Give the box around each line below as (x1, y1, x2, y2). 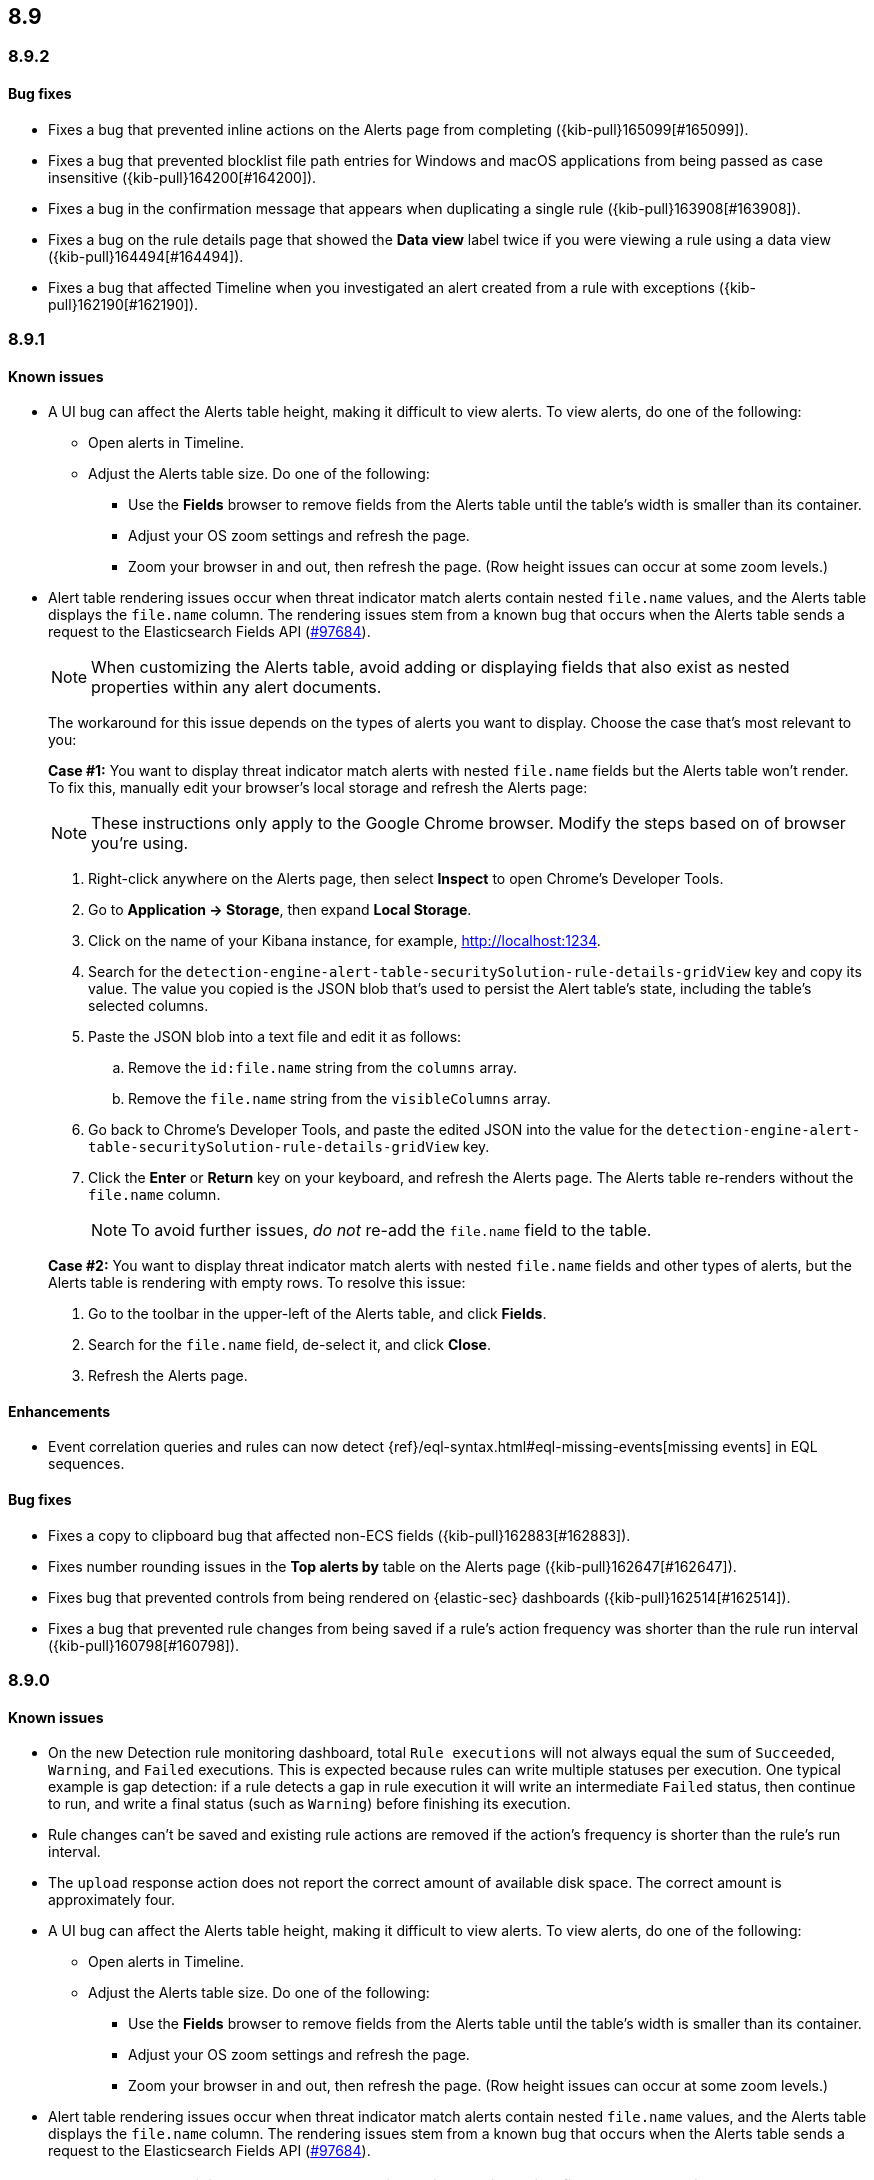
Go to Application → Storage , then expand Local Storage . (88, 901, 472, 919)
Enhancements (8, 1402, 111, 1420)
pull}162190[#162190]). (48, 295, 199, 313)
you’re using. (91, 833, 189, 854)
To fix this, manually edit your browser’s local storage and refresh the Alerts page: (48, 779, 588, 797)
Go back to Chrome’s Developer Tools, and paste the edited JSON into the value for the (88, 1121, 663, 1139)
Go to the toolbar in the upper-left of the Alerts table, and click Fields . (88, 1305, 547, 1323)
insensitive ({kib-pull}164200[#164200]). (48, 168, 317, 186)
